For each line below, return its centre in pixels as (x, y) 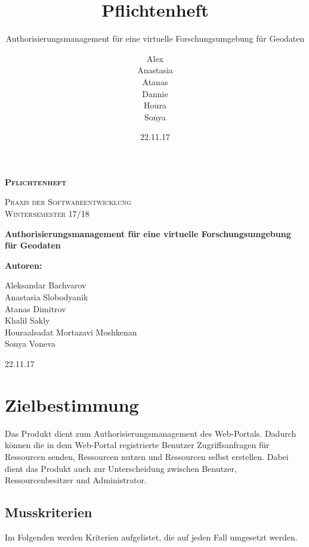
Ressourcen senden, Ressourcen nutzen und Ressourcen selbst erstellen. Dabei (147, 456)
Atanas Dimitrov (35, 308)
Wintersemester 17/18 (47, 214)
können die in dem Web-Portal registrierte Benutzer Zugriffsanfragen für (137, 445)
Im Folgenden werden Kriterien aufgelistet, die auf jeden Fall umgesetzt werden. (151, 537)
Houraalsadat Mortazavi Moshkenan (71, 332)
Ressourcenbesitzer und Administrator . (76, 480)
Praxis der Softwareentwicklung (68, 202)
